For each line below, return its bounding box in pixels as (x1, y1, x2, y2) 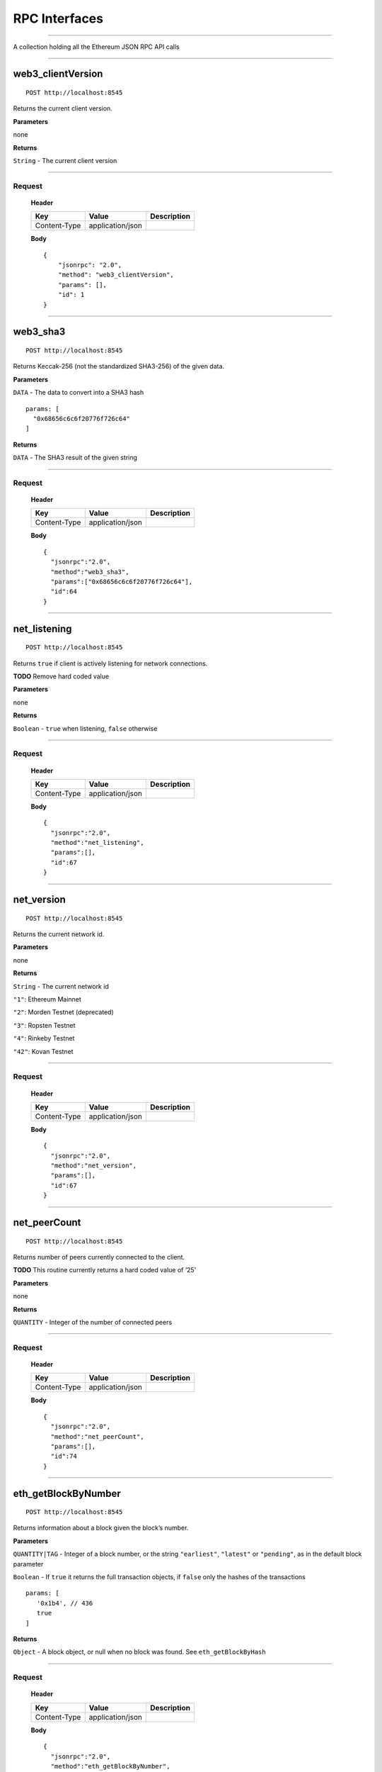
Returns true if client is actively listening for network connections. (13, 659, 208, 668)
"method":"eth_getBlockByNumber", (50, 1762, 170, 1770)
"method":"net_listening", (50, 839, 144, 847)
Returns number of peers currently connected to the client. (13, 1253, 185, 1262)
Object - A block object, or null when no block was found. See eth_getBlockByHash (13, 1648, 266, 1656)
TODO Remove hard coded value (13, 672, 110, 680)
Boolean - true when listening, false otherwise (13, 724, 158, 733)
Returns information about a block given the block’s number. (13, 1524, 189, 1532)
